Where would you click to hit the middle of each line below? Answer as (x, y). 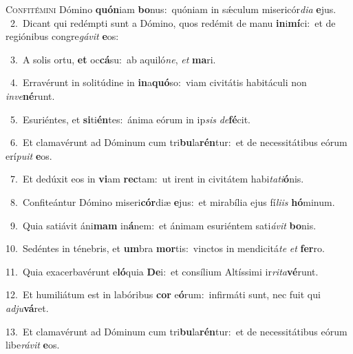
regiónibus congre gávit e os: (62, 36)
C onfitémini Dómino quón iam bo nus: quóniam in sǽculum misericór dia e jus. (171, 9)
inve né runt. (30, 95)
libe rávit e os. (33, 345)
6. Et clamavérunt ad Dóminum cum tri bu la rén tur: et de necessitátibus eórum (179, 142)
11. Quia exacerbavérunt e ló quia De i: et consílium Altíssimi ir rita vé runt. (162, 271)
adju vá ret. (27, 308)
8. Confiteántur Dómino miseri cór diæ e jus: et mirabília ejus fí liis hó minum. (172, 201)
